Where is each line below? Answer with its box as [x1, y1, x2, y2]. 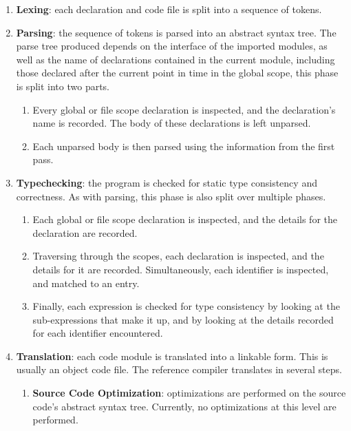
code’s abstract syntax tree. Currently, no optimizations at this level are [32, 399, 337, 413]
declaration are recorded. [32, 225, 138, 240]
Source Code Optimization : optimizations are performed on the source [32, 386, 346, 400]
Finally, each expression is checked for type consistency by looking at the [32, 299, 340, 313]
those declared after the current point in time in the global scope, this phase [16, 65, 339, 80]
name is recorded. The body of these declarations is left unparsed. [32, 116, 311, 130]
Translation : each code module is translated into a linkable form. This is [16, 348, 328, 363]
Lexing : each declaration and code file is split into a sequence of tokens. [16, 2, 322, 16]
